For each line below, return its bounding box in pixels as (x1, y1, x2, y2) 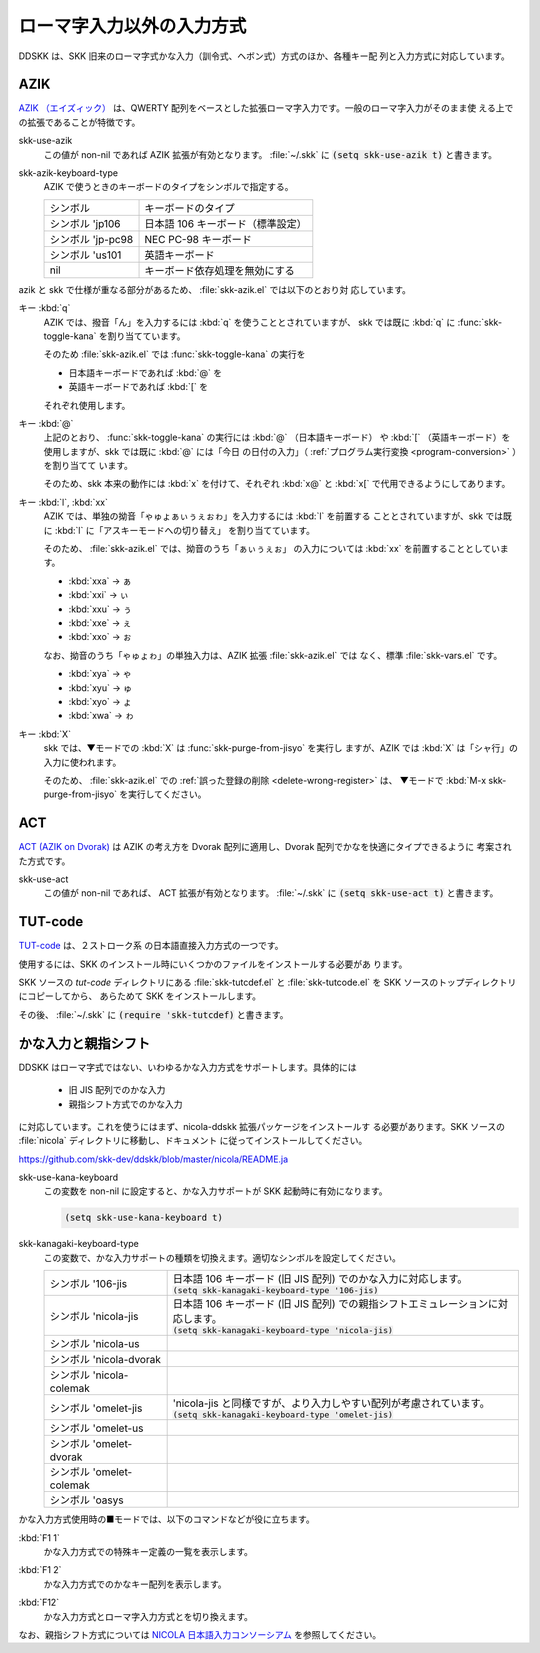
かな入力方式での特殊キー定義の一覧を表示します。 (43, 1546, 254, 1558)
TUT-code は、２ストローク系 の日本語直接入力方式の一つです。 (18, 940, 284, 952)
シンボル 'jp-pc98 (49, 232, 134, 246)
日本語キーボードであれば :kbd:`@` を (68, 366, 223, 379)
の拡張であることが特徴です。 (18, 116, 141, 128)
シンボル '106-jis (49, 1276, 128, 1290)
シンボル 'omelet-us (49, 1421, 144, 1435)
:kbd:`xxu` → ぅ (68, 603, 132, 615)
